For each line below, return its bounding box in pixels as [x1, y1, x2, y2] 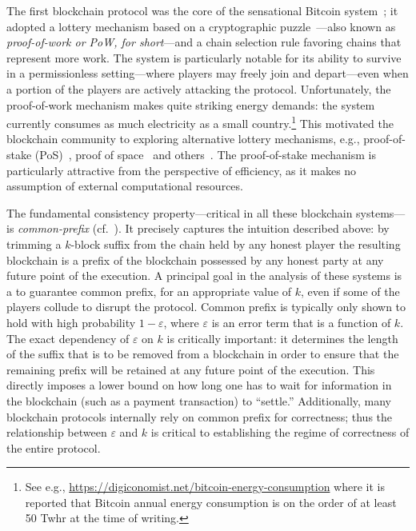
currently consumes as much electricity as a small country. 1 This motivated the [6, 113, 394, 131]
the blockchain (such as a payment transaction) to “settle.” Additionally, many [6, 392, 392, 409]
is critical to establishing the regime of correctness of [150, 424, 410, 441]
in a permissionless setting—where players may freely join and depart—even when [6, 65, 409, 82]
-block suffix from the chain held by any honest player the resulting [70, 235, 401, 252]
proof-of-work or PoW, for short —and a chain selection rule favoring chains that [6, 34, 402, 50]
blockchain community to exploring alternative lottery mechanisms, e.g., [6, 130, 360, 147]
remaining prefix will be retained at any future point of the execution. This [6, 361, 375, 377]
